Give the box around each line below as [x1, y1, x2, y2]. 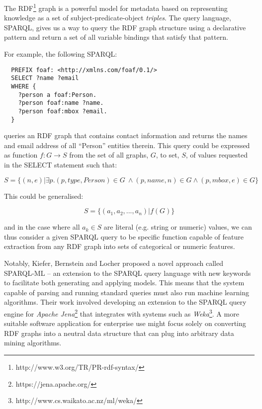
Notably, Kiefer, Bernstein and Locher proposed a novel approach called [4, 257, 223, 268]
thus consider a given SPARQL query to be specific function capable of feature [4, 231, 244, 242]
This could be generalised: [4, 190, 84, 201]
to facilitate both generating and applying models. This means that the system [4, 277, 245, 288]
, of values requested [185, 150, 248, 160]
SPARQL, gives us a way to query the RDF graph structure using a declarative [4, 22, 246, 32]
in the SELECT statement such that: [4, 160, 117, 169]
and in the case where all [4, 222, 80, 232]
